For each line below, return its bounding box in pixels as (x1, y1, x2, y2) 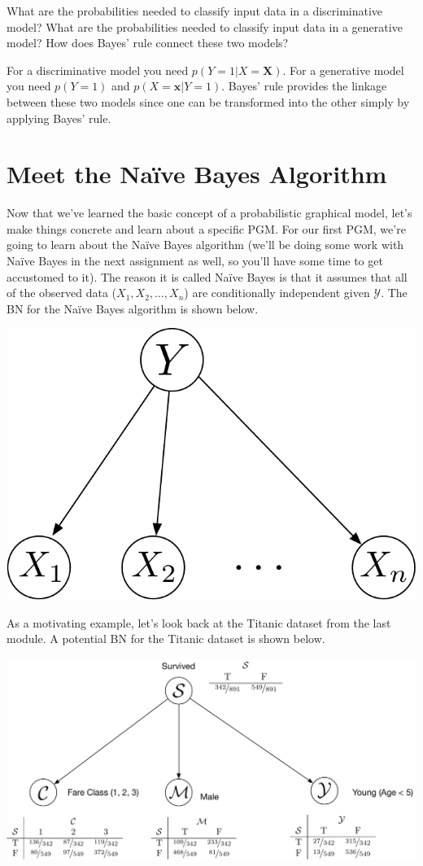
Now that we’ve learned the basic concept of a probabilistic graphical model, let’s (7, 204, 412, 221)
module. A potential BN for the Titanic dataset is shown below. (7, 630, 325, 647)
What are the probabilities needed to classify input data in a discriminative (7, 2, 383, 19)
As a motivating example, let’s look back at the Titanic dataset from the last (7, 614, 391, 631)
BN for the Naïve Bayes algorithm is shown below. (7, 300, 259, 317)
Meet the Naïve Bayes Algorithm (7, 157, 387, 190)
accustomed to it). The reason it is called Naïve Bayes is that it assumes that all (7, 268, 408, 285)
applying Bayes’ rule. (7, 109, 111, 126)
